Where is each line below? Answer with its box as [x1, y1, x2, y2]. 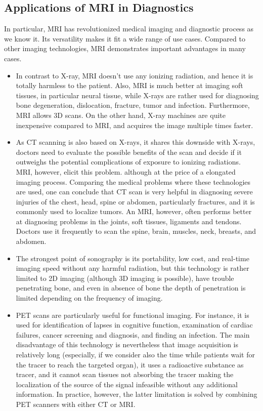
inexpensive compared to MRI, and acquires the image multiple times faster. [16, 119, 253, 130]
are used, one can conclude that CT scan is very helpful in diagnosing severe [16, 186, 253, 197]
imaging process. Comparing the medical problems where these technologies [16, 176, 251, 187]
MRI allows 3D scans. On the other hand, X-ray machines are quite [16, 109, 226, 120]
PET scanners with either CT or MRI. [16, 398, 136, 409]
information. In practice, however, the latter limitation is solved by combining [16, 389, 257, 399]
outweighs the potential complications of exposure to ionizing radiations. [16, 156, 241, 167]
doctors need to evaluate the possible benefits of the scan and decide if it [16, 146, 242, 157]
